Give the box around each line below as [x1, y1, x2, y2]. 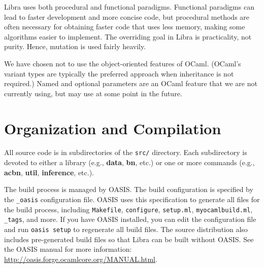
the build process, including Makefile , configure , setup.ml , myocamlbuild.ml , [4, 204, 253, 214]
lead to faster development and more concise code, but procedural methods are [4, 11, 250, 22]
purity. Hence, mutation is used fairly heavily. [4, 41, 146, 52]
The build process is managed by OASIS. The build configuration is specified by [4, 184, 253, 195]
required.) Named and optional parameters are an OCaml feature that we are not [4, 78, 257, 89]
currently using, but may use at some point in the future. [4, 88, 182, 98]
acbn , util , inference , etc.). [4, 167, 94, 177]
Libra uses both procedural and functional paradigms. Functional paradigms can [4, 2, 254, 12]
